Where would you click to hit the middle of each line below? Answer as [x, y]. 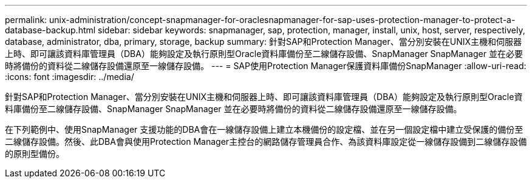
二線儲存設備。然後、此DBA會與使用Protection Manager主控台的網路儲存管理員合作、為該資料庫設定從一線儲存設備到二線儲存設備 [266, 141]
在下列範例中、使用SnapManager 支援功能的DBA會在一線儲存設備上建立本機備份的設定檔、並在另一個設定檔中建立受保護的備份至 [264, 129]
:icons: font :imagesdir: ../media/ [70, 77]
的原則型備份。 [35, 154]
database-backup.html [50, 30]
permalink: [26, 20]
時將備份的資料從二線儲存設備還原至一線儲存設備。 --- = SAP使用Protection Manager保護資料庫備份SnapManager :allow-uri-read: [266, 66]
